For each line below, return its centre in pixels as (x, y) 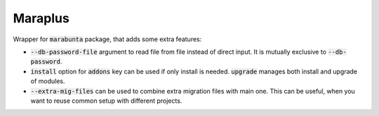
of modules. (48, 81)
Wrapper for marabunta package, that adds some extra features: (107, 39)
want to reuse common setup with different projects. (106, 101)
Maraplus (41, 18)
